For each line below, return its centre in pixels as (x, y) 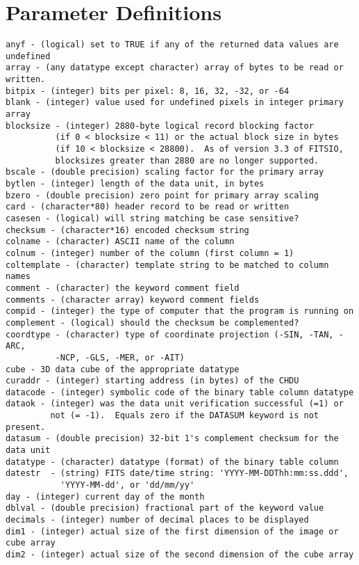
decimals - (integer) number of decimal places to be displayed (157, 520)
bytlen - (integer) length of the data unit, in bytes (135, 184)
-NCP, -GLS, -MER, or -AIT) (120, 357)
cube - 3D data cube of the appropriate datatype (123, 369)
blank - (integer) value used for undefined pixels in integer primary (175, 103)
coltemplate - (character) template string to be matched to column (167, 265)
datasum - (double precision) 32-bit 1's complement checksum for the (172, 439)
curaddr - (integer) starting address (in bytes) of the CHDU (152, 381)
